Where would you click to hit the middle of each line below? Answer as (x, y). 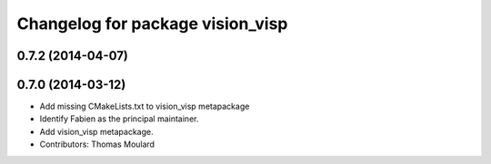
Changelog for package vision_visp (152, 24)
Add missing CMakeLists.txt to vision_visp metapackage (145, 106)
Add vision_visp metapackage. (96, 131)
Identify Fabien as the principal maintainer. (119, 119)
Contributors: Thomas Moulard (97, 144)
